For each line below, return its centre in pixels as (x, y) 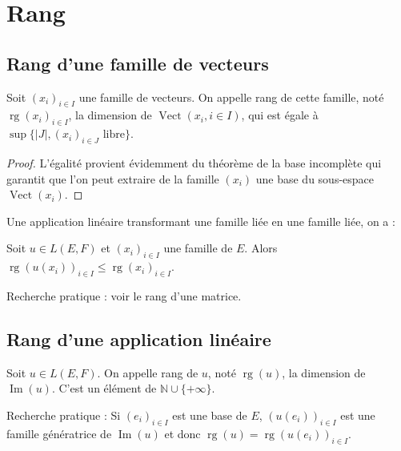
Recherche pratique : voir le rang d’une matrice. (124, 295)
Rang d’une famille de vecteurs (138, 63)
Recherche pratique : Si (64, 415)
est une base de (210, 415)
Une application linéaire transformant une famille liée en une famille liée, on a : (201, 221)
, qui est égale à (280, 115)
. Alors (261, 248)
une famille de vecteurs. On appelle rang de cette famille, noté (231, 97)
